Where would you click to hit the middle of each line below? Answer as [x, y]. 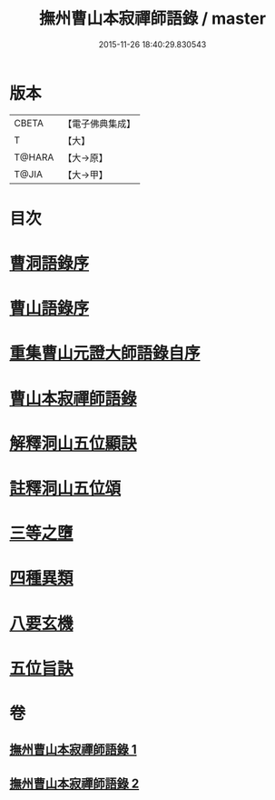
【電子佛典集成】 [99, 124]
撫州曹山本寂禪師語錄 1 [74, 750]
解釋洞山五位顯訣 [74, 443]
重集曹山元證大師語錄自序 [105, 353]
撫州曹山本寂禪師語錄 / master [152, 19]
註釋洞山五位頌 [65, 488]
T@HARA [34, 157]
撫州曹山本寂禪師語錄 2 [74, 783]
